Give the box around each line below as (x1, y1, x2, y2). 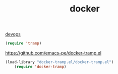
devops (5, 31, 21, 37)
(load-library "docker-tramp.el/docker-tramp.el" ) (5, 59, 114, 65)
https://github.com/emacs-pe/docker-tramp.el (5, 50, 102, 56)
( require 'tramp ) (5, 41, 42, 46)
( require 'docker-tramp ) (14, 64, 67, 69)
